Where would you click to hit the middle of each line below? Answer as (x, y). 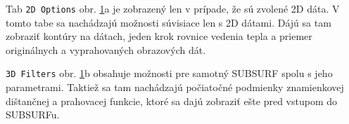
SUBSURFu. (33, 115)
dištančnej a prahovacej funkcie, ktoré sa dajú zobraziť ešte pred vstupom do (172, 101)
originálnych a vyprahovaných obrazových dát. (106, 49)
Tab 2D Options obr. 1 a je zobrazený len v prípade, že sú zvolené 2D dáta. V (173, 8)
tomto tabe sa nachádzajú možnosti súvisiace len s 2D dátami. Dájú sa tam (169, 22)
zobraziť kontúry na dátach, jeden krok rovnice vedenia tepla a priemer (159, 36)
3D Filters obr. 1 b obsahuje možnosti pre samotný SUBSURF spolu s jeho (169, 73)
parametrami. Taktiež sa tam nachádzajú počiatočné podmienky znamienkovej (175, 87)
